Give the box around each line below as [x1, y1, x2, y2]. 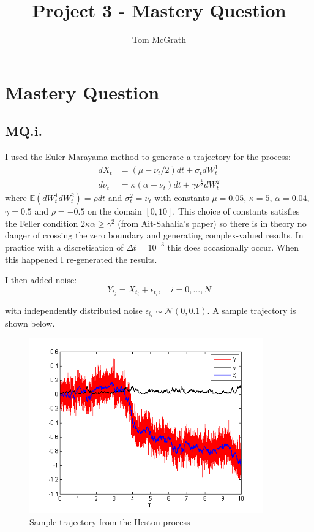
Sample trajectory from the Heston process [29, 515, 190, 528]
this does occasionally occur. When [167, 240, 299, 253]
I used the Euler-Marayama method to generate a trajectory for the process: [5, 150, 291, 163]
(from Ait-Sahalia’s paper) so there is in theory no [118, 216, 307, 229]
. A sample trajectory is [207, 303, 296, 316]
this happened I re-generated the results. [5, 253, 157, 265]
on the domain [88, 205, 142, 218]
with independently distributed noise [5, 303, 143, 316]
